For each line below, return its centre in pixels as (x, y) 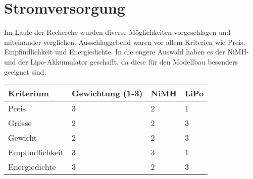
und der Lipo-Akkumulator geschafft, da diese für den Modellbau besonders (121, 61)
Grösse (20, 123)
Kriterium (29, 93)
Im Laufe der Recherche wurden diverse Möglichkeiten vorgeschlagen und (117, 32)
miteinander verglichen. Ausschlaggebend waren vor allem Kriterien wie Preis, (125, 42)
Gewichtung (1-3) (107, 93)
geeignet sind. (25, 71)
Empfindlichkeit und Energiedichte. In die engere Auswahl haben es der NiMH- (126, 52)
